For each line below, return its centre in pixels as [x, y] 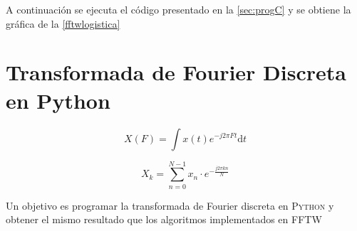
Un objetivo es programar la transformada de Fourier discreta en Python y [170, 205]
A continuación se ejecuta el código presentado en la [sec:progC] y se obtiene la [178, 9]
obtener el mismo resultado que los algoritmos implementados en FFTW [164, 219]
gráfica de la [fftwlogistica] [63, 23]
